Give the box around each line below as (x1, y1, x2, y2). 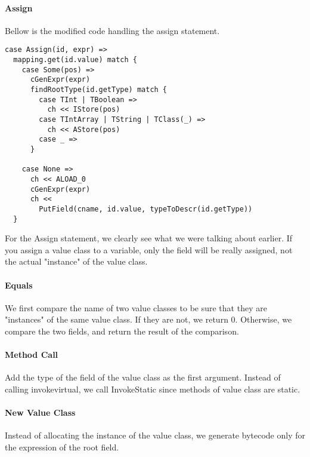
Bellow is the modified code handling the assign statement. (5, 24, 220, 36)
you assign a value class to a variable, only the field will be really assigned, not (5, 243, 293, 256)
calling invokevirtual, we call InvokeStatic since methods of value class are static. (5, 382, 300, 395)
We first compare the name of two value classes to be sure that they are (5, 301, 267, 314)
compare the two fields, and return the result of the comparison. (5, 324, 239, 337)
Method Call (5, 348, 58, 361)
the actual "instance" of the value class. (5, 255, 148, 268)
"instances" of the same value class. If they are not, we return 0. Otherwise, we (5, 313, 292, 326)
